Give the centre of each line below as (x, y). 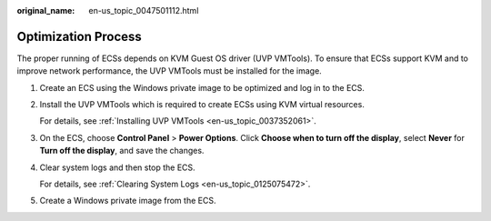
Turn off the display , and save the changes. (122, 151)
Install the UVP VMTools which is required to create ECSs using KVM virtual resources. (202, 105)
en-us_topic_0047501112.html (144, 10)
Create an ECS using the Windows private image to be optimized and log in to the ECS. (202, 87)
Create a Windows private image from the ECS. (128, 201)
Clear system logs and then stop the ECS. (117, 167)
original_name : (46, 10)
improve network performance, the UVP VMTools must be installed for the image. (169, 71)
